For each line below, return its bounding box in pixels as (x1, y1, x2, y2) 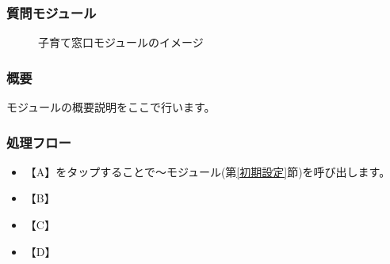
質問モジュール (6, 2, 97, 22)
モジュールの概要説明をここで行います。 (6, 99, 216, 115)
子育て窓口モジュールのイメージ (38, 34, 204, 51)
